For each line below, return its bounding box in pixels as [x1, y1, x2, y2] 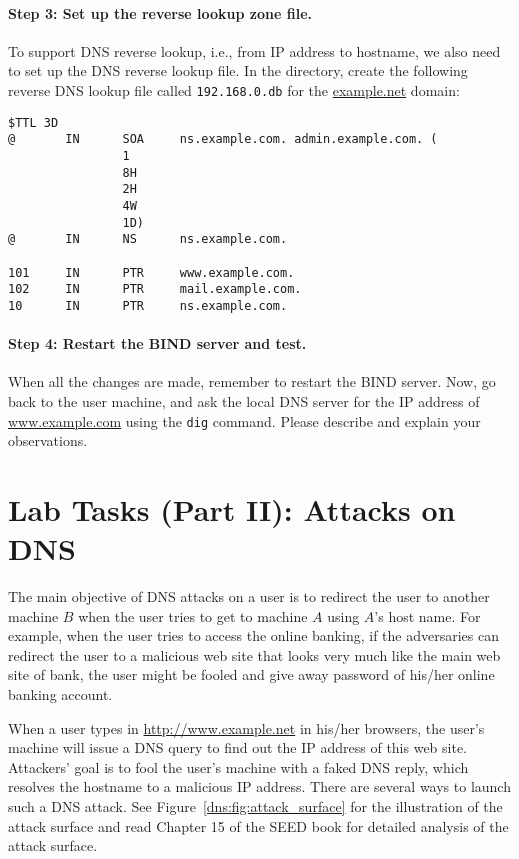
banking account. [8, 684, 113, 705]
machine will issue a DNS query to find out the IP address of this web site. [8, 737, 468, 758]
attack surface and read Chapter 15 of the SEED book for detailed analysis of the [8, 815, 509, 836]
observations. [8, 430, 88, 451]
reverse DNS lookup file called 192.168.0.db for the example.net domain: [8, 79, 460, 100]
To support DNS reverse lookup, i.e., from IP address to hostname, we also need [8, 40, 501, 61]
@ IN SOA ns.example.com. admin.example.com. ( [8, 132, 438, 147]
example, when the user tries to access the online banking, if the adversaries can [8, 625, 499, 646]
